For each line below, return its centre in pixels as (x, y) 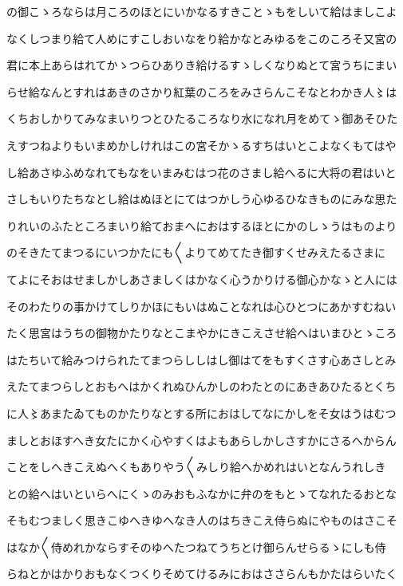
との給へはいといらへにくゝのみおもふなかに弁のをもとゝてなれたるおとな (201, 493)
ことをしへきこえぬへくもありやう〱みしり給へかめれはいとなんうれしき (196, 467)
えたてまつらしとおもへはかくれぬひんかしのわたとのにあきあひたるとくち (201, 386)
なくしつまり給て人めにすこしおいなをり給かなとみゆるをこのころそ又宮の (202, 38)
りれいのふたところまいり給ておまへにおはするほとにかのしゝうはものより (202, 225)
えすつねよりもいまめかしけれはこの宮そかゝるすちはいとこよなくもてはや (201, 145)
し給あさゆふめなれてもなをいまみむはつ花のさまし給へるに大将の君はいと (201, 172)
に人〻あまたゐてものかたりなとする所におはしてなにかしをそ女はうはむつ (201, 413)
